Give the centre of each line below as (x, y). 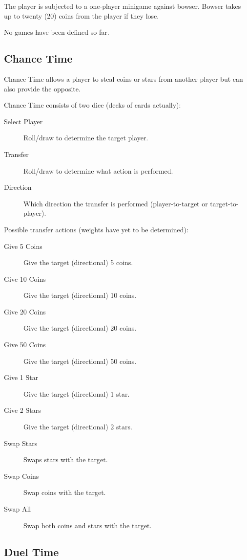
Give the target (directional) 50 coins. (80, 361)
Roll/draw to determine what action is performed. (98, 170)
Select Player (23, 121)
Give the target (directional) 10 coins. (80, 295)
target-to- (224, 203)
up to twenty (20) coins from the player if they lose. (82, 15)
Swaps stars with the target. (66, 459)
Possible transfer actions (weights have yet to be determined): (96, 229)
